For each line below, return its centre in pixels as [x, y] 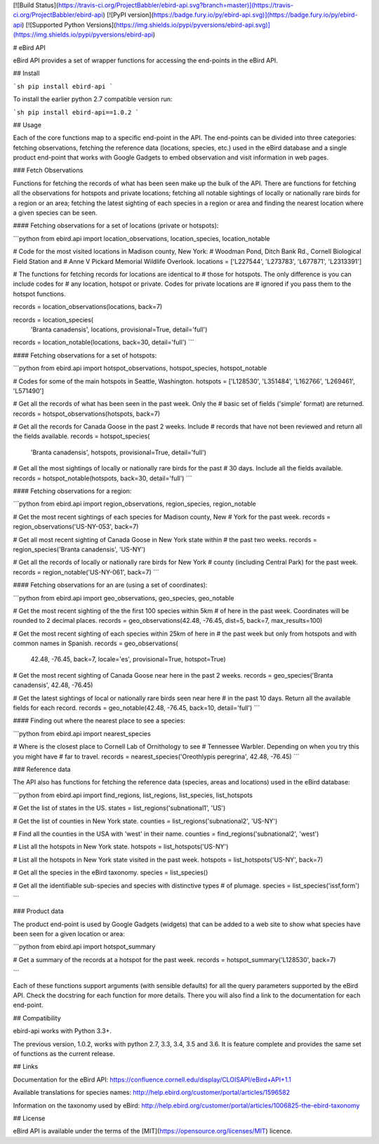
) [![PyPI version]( [128, 15]
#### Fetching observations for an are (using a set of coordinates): [110, 585]
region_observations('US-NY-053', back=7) [76, 527]
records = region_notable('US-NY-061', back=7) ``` [86, 572]
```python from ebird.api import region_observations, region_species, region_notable [134, 504]
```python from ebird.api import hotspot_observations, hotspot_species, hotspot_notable [140, 368]
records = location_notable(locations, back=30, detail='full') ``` [104, 342]
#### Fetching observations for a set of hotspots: [85, 355]
